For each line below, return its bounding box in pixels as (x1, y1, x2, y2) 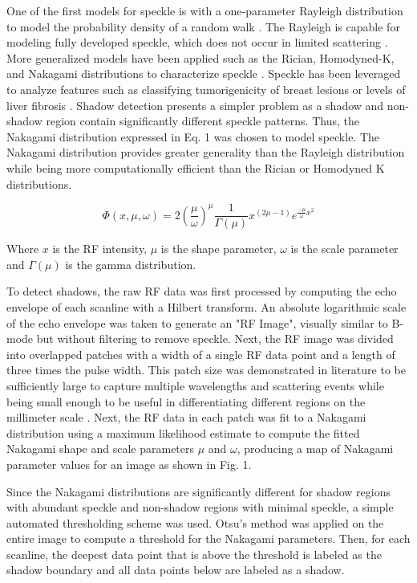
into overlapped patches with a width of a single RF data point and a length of (6, 345, 395, 362)
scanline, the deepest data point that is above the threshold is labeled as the (6, 545, 382, 562)
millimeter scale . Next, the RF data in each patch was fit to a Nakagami (6, 409, 366, 426)
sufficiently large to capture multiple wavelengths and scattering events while (6, 377, 384, 393)
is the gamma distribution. (65, 255, 196, 272)
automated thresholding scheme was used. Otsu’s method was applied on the (6, 514, 384, 531)
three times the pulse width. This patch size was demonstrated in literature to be (6, 361, 406, 378)
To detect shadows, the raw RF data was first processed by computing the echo (6, 283, 397, 300)
